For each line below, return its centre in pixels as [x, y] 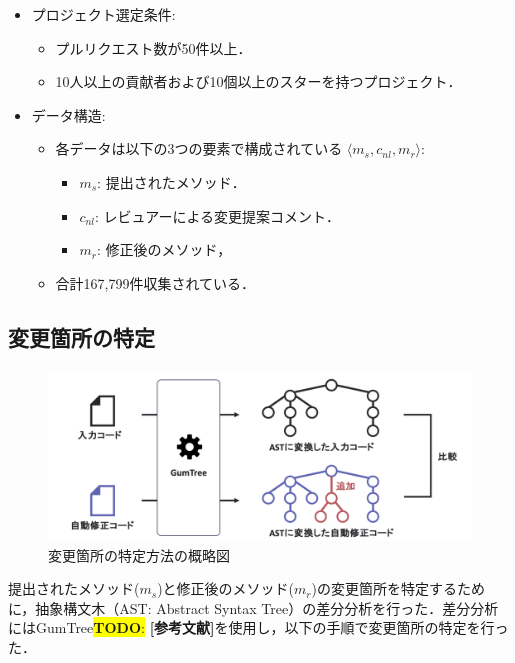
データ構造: [68, 114]
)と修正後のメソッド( [226, 588]
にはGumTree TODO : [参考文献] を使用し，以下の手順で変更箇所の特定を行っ [258, 627]
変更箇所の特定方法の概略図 [139, 554]
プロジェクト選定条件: [103, 14]
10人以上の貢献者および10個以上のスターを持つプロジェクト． [258, 81]
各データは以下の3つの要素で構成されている [199, 148]
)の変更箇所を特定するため [398, 588]
